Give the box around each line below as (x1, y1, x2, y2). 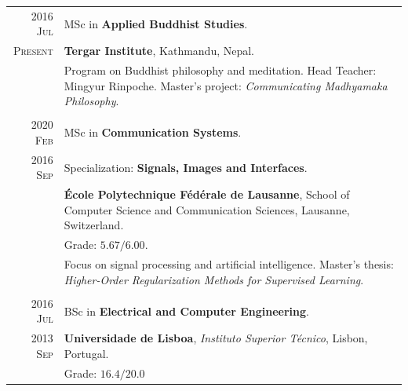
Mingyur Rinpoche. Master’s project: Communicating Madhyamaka (64, 77, 388, 93)
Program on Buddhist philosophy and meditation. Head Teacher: (64, 62, 377, 79)
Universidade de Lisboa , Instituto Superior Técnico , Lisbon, (64, 330, 368, 346)
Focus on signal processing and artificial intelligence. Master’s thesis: (64, 256, 394, 272)
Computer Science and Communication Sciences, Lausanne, (64, 201, 350, 217)
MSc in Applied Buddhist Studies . (64, 15, 248, 31)
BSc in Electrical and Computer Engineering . (64, 302, 309, 319)
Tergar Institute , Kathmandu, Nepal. (64, 42, 255, 59)
